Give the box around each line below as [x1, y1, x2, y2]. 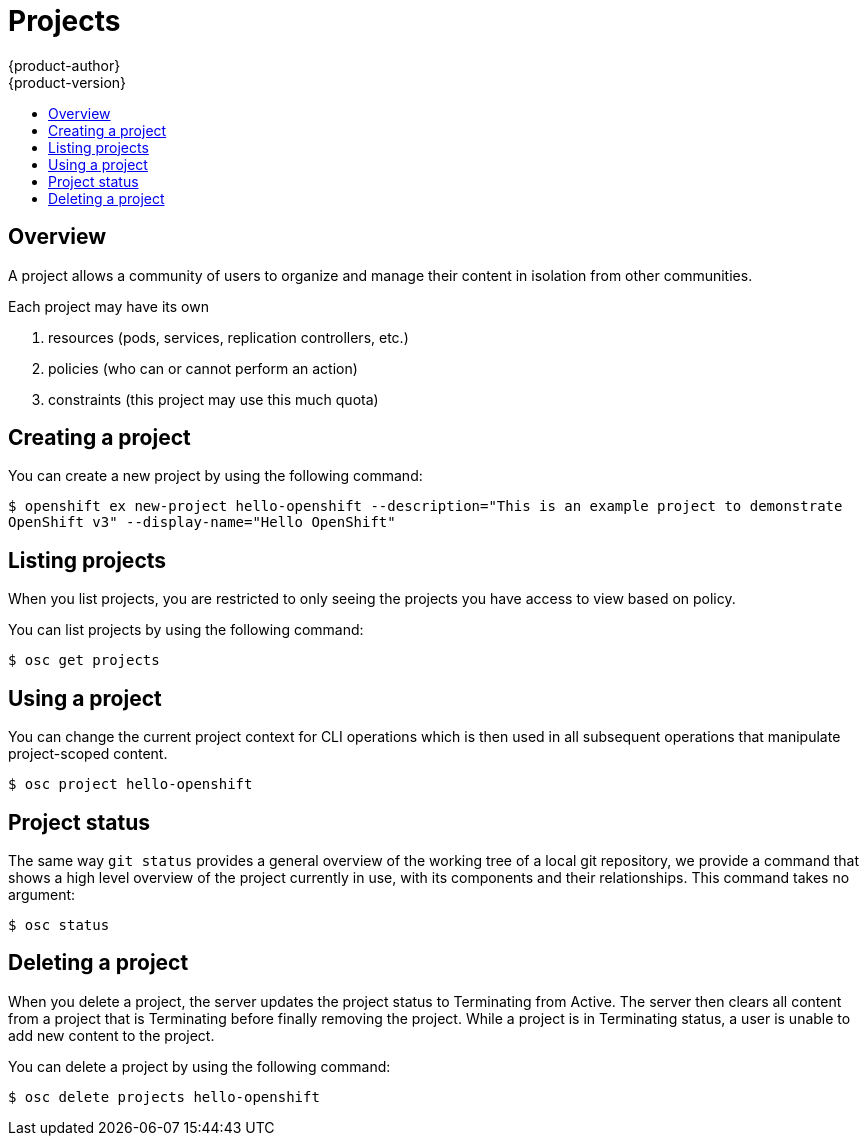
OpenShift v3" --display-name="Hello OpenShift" [8, 514, 396, 531]
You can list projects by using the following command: [8, 621, 364, 639]
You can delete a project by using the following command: [8, 1057, 391, 1075]
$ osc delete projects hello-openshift [8, 1088, 320, 1105]
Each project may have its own [8, 297, 209, 315]
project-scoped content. [8, 745, 168, 763]
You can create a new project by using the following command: [8, 467, 423, 485]
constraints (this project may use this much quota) [48, 390, 379, 408]
